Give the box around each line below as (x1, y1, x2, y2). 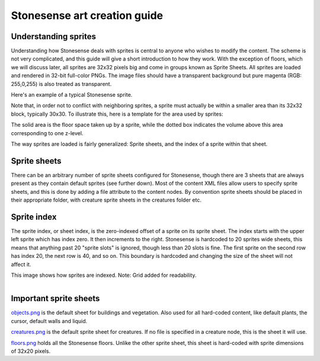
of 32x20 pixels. (11, 347, 50, 354)
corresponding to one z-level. (11, 129, 84, 136)
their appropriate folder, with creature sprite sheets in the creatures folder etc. (11, 196, 201, 204)
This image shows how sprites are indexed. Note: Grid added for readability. (11, 271, 197, 279)
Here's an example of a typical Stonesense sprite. (11, 91, 133, 98)
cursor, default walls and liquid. (11, 317, 88, 324)
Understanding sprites (11, 31, 96, 41)
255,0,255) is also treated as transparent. (11, 80, 112, 87)
